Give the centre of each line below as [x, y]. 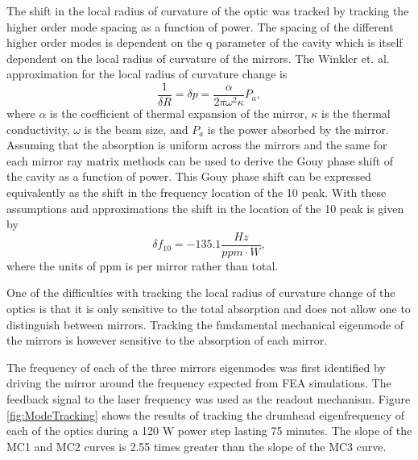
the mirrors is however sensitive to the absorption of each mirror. [167, 340]
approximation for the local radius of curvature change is [147, 74]
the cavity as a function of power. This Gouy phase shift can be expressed [189, 176]
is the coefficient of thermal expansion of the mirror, [179, 113]
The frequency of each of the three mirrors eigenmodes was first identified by [196, 367]
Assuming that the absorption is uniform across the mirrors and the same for [197, 145]
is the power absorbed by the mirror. [298, 129]
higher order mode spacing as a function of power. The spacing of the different [200, 26]
